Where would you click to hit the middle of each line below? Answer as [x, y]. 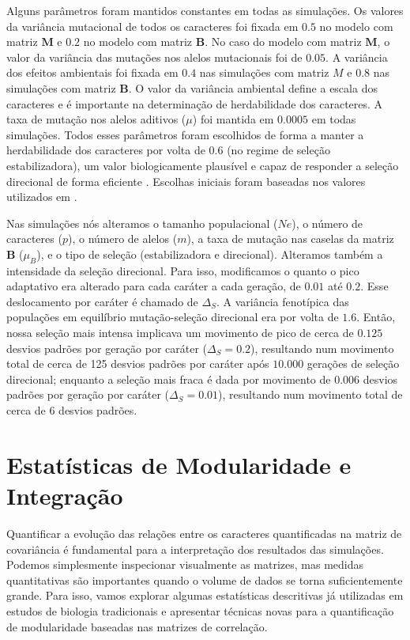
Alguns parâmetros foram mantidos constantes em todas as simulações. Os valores [205, 10]
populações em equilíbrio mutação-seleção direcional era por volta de [173, 317]
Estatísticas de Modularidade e [179, 464]
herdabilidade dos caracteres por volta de [106, 150]
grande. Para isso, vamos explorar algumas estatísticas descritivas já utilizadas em [205, 595]
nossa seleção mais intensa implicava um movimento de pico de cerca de [180, 333]
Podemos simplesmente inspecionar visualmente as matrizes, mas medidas [185, 564]
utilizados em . [42, 197]
